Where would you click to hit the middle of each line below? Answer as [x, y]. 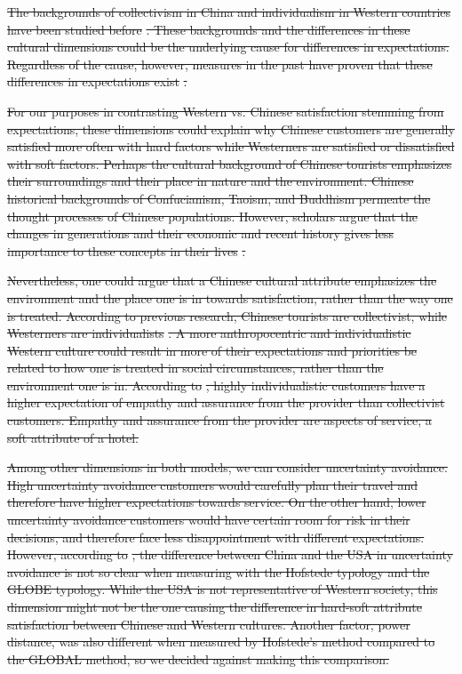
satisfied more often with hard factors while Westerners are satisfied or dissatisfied [231, 146]
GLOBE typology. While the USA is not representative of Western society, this [223, 589]
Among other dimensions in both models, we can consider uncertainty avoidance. [227, 467]
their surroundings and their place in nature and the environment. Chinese [211, 181]
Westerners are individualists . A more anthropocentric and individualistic [209, 333]
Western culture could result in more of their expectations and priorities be [212, 350]
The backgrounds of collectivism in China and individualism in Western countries [229, 12]
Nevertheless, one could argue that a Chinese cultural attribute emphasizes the [222, 281]
